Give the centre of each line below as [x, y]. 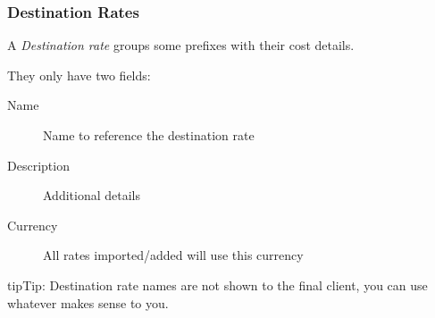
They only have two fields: [79, 75]
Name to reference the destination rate [149, 135]
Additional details [92, 195]
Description [38, 165]
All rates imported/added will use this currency [173, 255]
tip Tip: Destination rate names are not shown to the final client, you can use [217, 285]
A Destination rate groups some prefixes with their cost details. [181, 45]
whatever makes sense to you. [88, 302]
